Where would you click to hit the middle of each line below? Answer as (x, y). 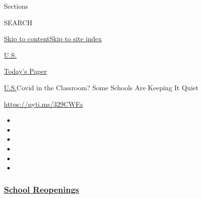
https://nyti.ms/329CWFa (44, 104)
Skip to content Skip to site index (53, 39)
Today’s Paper (26, 71)
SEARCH (18, 22)
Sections (16, 6)
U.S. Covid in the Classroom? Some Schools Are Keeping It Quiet (101, 87)
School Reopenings (42, 189)
